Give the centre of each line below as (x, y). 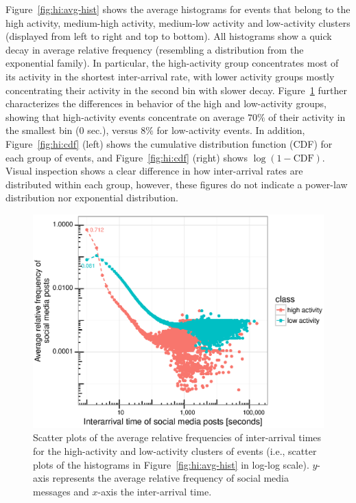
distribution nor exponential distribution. (92, 198)
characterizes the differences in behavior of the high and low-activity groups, (166, 103)
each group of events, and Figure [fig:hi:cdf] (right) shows (127, 157)
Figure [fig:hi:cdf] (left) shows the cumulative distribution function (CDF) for (169, 143)
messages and (61, 491)
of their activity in (307, 116)
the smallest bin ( (43, 130)
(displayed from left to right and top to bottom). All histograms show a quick (169, 36)
